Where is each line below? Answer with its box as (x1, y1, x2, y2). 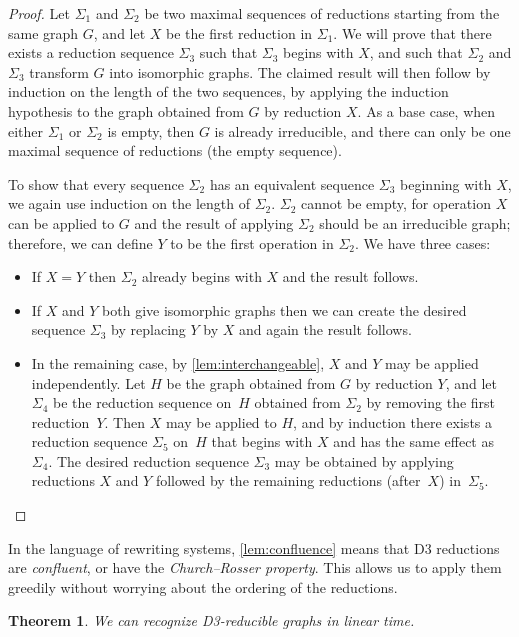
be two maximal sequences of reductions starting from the (144, 3, 500, 23)
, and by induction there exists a (293, 411, 493, 432)
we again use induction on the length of (8, 193, 250, 214)
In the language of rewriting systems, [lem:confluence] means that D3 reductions (8, 537, 500, 558)
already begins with (142, 266, 262, 287)
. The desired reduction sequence (48, 450, 249, 471)
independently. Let (31, 372, 146, 393)
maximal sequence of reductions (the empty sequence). (8, 140, 342, 161)
